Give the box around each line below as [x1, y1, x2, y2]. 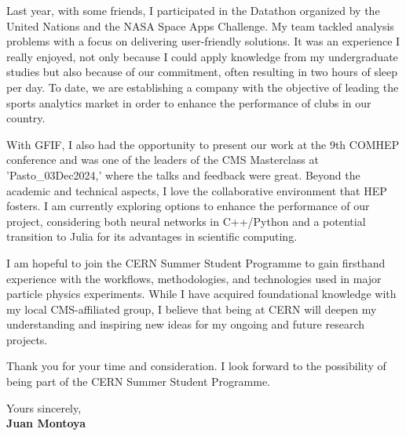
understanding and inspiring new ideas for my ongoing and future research [6, 316, 364, 332]
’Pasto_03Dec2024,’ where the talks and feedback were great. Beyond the [6, 166, 360, 183]
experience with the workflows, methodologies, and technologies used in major [6, 270, 382, 286]
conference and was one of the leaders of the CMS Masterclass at [6, 151, 319, 168]
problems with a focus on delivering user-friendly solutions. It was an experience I [6, 33, 401, 49]
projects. [6, 331, 48, 347]
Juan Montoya [6, 415, 86, 431]
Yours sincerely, [6, 399, 82, 416]
